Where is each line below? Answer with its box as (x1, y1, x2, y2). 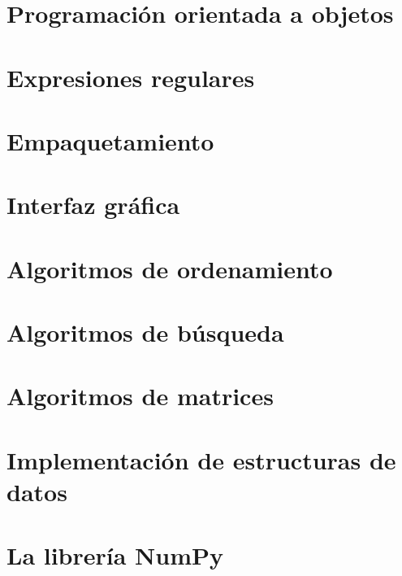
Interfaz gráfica (6, 188, 180, 221)
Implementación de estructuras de (6, 443, 396, 476)
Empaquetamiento (6, 124, 214, 157)
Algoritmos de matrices (6, 379, 274, 412)
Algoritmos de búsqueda (6, 316, 284, 349)
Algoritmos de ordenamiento (6, 251, 333, 285)
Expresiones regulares (6, 60, 255, 94)
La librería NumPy (6, 539, 224, 572)
